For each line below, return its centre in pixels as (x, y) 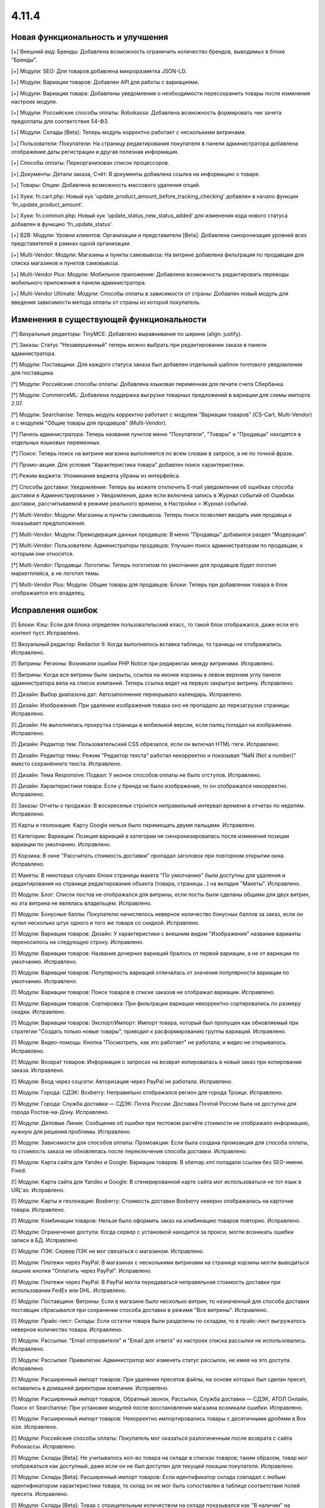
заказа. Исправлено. (38, 1070)
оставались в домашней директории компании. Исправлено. (90, 1388)
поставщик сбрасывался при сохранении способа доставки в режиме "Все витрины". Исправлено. (139, 1310)
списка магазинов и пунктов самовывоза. (65, 263)
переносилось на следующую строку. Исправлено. (78, 942)
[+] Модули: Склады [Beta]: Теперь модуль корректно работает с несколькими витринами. (129, 132)
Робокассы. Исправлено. (44, 1446)
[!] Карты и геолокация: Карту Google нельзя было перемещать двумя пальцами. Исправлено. (133, 825)
